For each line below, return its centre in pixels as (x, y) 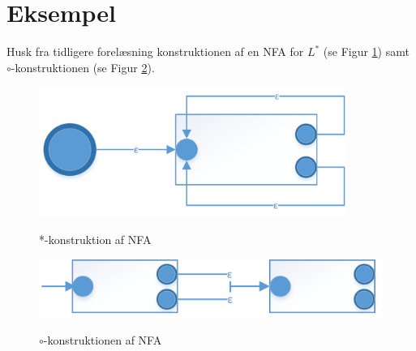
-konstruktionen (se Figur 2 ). (83, 67)
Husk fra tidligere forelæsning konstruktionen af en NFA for (155, 51)
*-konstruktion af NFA (95, 240)
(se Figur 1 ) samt (366, 51)
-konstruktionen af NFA (103, 340)
